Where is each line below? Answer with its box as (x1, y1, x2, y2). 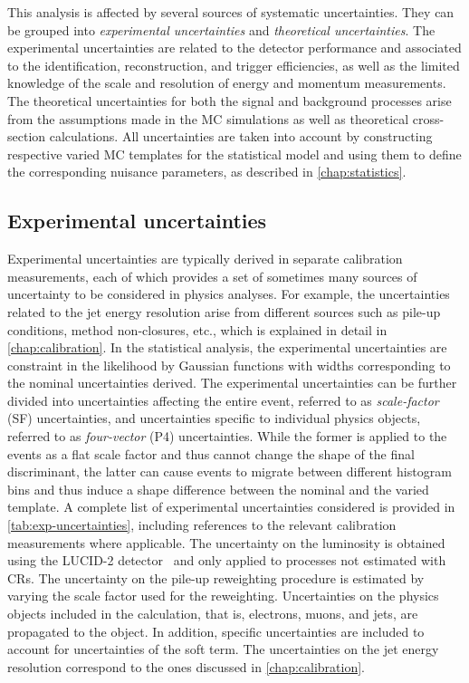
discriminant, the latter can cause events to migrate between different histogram (7, 462, 452, 481)
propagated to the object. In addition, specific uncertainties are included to (7, 621, 425, 640)
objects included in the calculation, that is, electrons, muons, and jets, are (7, 604, 418, 623)
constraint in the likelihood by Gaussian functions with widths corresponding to (7, 355, 451, 374)
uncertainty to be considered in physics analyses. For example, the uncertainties (7, 284, 450, 303)
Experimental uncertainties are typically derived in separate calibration (7, 249, 403, 268)
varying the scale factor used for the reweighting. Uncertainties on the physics (7, 586, 439, 605)
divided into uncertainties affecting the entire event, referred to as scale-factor (7, 390, 439, 409)
